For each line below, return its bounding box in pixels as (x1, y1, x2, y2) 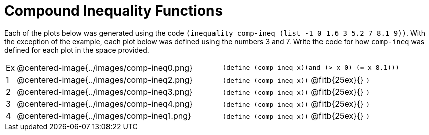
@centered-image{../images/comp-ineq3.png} (17, 86, 193, 97)
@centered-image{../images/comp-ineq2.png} (17, 74, 193, 85)
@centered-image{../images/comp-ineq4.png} (17, 98, 193, 109)
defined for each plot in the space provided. (4, 45, 149, 54)
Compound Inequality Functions (4, 2, 223, 19)
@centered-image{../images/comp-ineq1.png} (17, 110, 191, 121)
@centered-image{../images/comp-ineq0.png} (17, 62, 193, 73)
